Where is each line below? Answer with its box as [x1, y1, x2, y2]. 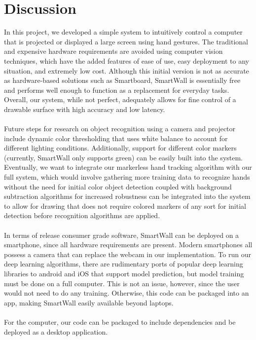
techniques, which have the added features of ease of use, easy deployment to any [4, 55, 249, 66]
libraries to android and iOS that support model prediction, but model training [4, 268, 244, 278]
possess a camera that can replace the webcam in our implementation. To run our [4, 249, 251, 259]
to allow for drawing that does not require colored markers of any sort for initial [4, 200, 246, 211]
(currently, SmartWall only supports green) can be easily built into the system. [4, 152, 243, 162]
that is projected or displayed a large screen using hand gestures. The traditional [4, 36, 248, 46]
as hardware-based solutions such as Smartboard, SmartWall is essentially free [4, 75, 241, 85]
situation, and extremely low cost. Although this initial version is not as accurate [4, 65, 249, 76]
